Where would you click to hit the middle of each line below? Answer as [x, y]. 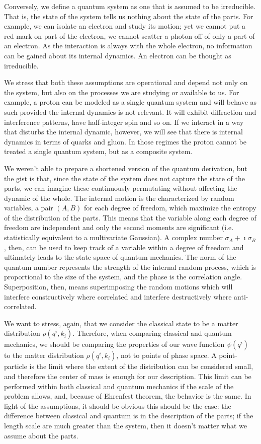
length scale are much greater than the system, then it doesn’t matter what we [126, 425]
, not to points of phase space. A [166, 355]
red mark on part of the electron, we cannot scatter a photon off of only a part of [129, 35]
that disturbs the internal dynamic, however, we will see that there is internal [123, 132]
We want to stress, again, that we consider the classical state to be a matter [121, 323]
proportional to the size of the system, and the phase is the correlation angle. [123, 277]
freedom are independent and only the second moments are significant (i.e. [119, 227]
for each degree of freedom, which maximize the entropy [170, 208]
